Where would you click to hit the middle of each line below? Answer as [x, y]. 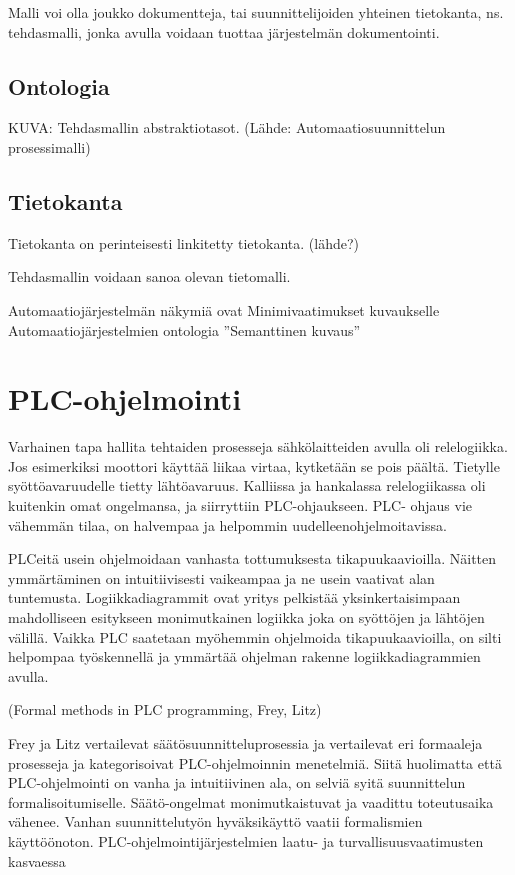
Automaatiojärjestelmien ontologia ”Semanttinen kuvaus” [184, 329]
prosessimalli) [49, 146]
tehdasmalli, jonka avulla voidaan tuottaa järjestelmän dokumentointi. [224, 31]
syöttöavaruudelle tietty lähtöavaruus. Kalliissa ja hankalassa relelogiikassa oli [247, 485]
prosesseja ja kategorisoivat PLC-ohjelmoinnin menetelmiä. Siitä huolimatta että [255, 762]
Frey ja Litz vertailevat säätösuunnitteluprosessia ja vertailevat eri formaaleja [245, 743]
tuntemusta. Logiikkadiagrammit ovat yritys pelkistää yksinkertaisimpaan [234, 597]
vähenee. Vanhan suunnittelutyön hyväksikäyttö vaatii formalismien [215, 821]
